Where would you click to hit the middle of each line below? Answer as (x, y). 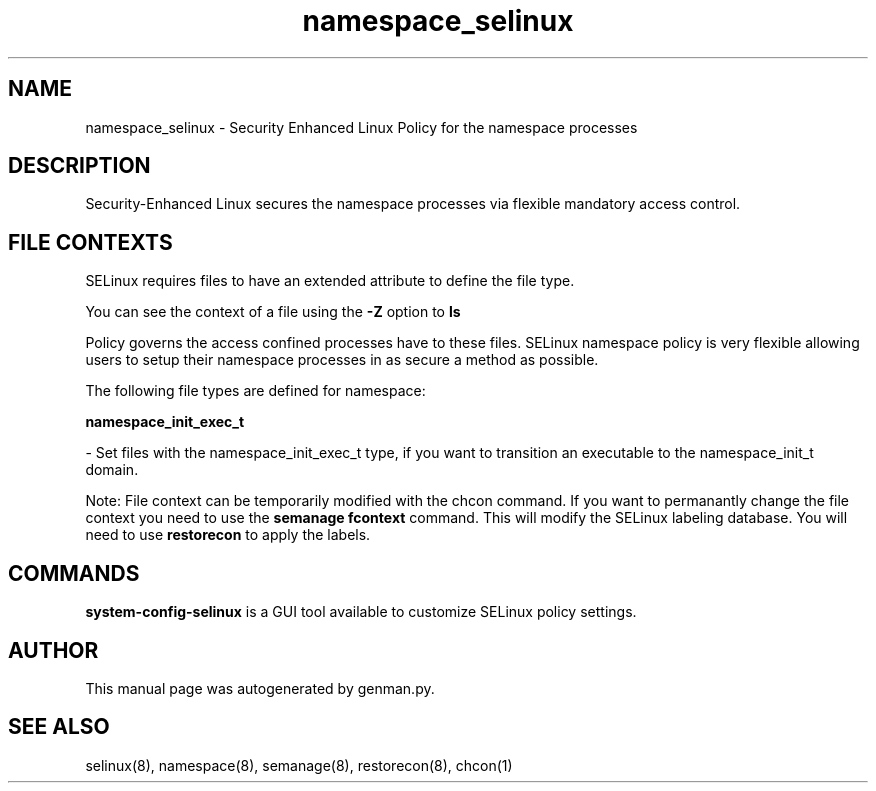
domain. (112, 470)
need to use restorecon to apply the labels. (228, 535)
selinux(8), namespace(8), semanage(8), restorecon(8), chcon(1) (299, 765)
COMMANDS (74, 573)
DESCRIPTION (79, 166)
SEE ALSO (59, 727)
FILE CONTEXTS (90, 242)
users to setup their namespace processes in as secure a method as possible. (342, 360)
